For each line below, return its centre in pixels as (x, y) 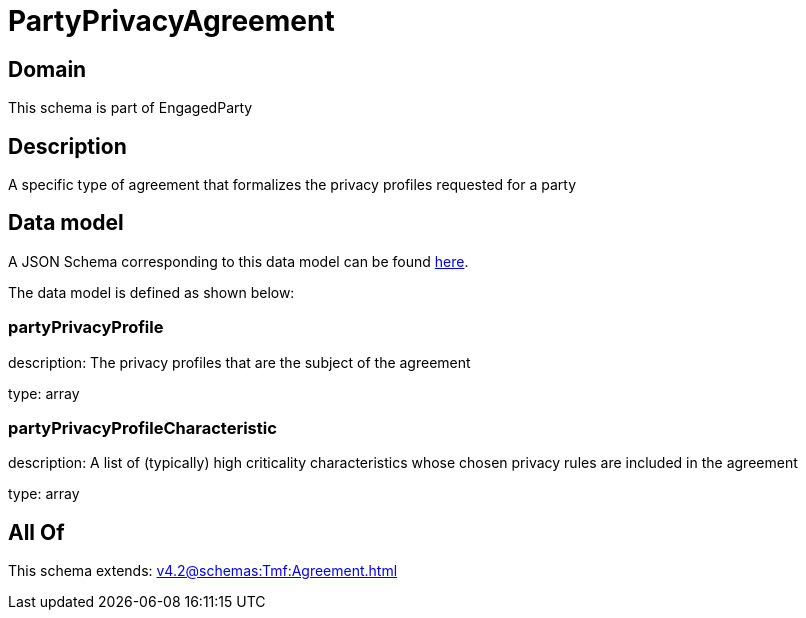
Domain (47, 69)
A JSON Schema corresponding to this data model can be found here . (238, 261)
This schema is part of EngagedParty (130, 108)
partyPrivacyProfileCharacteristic (142, 427)
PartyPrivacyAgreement (171, 21)
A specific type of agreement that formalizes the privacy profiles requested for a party (292, 185)
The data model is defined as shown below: (151, 292)
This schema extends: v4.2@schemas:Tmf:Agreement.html (203, 571)
